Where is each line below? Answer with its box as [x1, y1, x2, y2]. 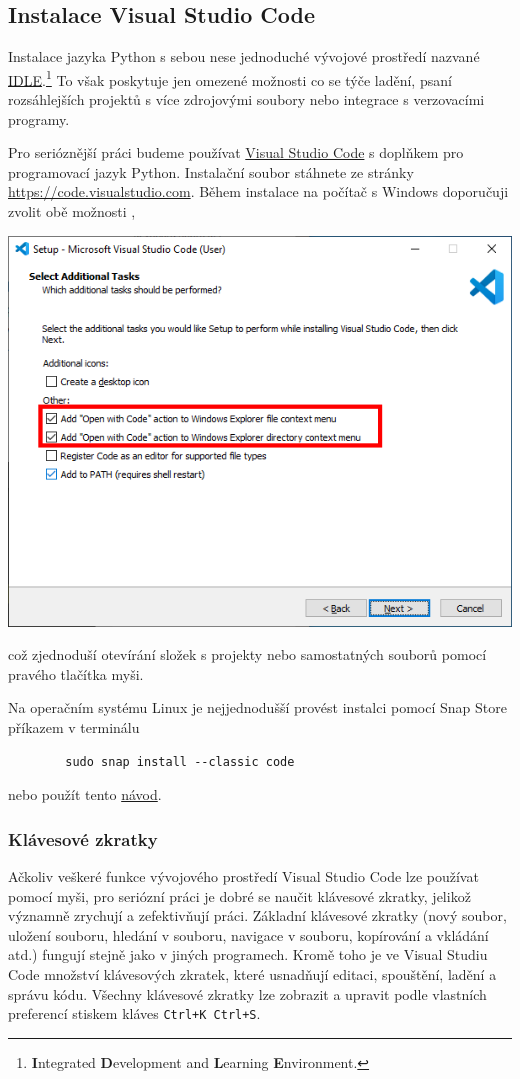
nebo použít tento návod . [8, 784, 162, 805]
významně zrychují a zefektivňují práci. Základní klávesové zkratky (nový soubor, [8, 905, 507, 926]
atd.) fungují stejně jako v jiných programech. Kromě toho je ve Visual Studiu [8, 944, 488, 965]
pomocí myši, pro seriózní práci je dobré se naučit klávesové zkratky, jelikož [8, 885, 471, 906]
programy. [8, 108, 70, 129]
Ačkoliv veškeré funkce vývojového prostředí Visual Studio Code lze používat [8, 866, 479, 887]
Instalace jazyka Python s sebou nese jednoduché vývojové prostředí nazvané [8, 46, 480, 67]
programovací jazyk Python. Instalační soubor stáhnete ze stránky [8, 161, 414, 182]
